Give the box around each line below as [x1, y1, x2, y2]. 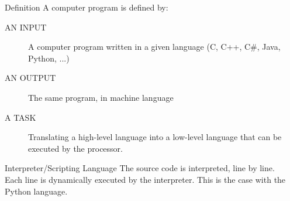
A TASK [5, 111, 36, 123]
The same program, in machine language [28, 91, 174, 103]
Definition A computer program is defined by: [5, 1, 168, 13]
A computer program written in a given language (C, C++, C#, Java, [28, 40, 281, 53]
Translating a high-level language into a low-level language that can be [28, 131, 282, 143]
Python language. [5, 185, 68, 197]
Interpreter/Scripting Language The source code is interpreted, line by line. [5, 162, 275, 174]
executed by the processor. [28, 142, 123, 154]
